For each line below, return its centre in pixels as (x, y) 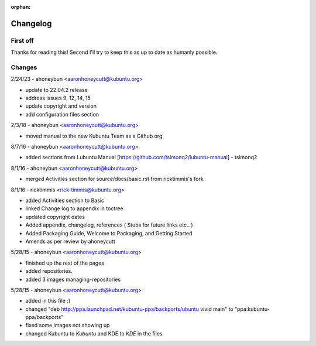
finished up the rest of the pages (65, 263)
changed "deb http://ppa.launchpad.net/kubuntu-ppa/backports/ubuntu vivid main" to (129, 309)
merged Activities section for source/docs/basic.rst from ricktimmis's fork (115, 179)
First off (23, 40)
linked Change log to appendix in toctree (74, 208)
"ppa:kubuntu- (252, 309)
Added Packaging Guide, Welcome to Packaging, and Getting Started (109, 233)
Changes (24, 67)
